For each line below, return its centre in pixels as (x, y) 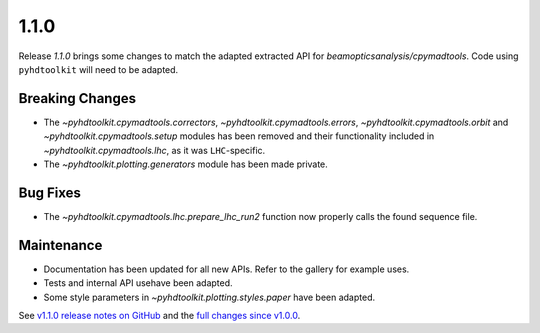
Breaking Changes (77, 98)
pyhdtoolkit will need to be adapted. (98, 69)
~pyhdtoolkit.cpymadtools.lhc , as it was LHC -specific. (154, 150)
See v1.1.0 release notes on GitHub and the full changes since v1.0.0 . (159, 315)
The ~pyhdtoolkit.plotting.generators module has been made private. (186, 164)
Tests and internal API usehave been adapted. (138, 283)
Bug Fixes (50, 192)
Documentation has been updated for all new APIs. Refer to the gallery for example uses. (226, 269)
